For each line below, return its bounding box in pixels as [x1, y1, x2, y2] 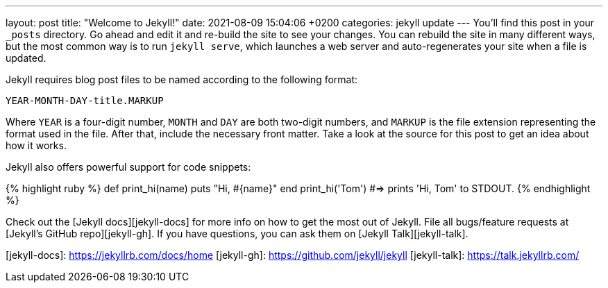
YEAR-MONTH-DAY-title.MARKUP [6, 95, 164, 106]
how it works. [6, 139, 67, 151]
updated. [6, 52, 47, 64]
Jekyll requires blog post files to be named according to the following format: [6, 74, 358, 85]
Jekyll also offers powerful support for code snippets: [6, 161, 251, 173]
